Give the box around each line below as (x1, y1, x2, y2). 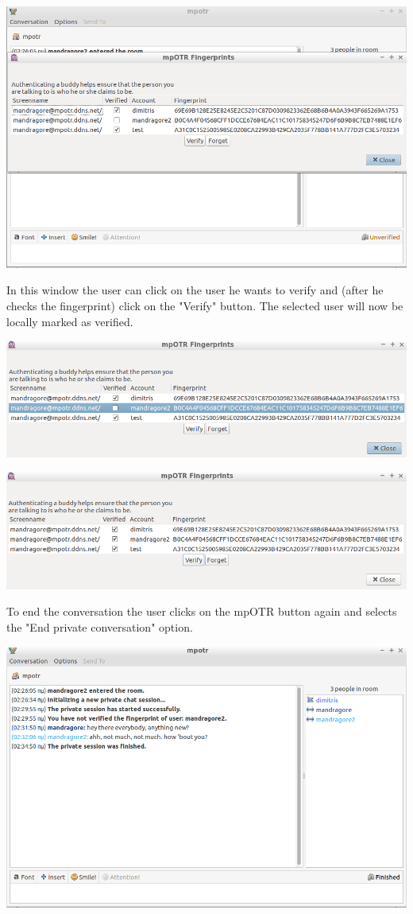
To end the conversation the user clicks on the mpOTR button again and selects (6, 603, 397, 620)
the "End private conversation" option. (6, 618, 193, 635)
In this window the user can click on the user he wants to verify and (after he (6, 282, 384, 298)
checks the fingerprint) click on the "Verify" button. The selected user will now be (6, 297, 403, 313)
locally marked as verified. (6, 313, 133, 329)
